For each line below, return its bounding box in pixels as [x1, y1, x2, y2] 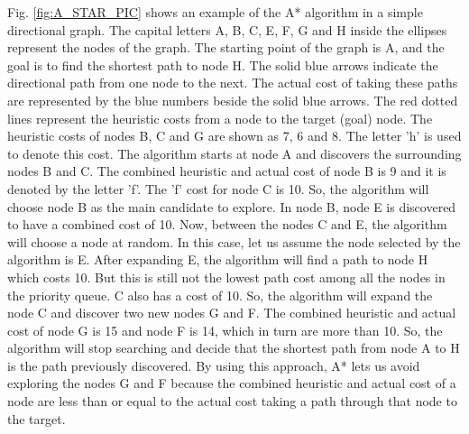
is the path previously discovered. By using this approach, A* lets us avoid [7, 356, 420, 374]
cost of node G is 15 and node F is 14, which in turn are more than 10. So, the [7, 320, 443, 339]
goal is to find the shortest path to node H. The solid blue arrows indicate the [7, 55, 438, 74]
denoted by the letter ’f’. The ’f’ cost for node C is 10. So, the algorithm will [7, 179, 429, 198]
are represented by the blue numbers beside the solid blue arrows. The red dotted [7, 90, 458, 109]
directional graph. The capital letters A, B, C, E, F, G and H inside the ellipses [7, 20, 447, 39]
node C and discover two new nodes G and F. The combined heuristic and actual [7, 303, 456, 322]
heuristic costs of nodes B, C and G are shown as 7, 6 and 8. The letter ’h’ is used [7, 126, 462, 145]
